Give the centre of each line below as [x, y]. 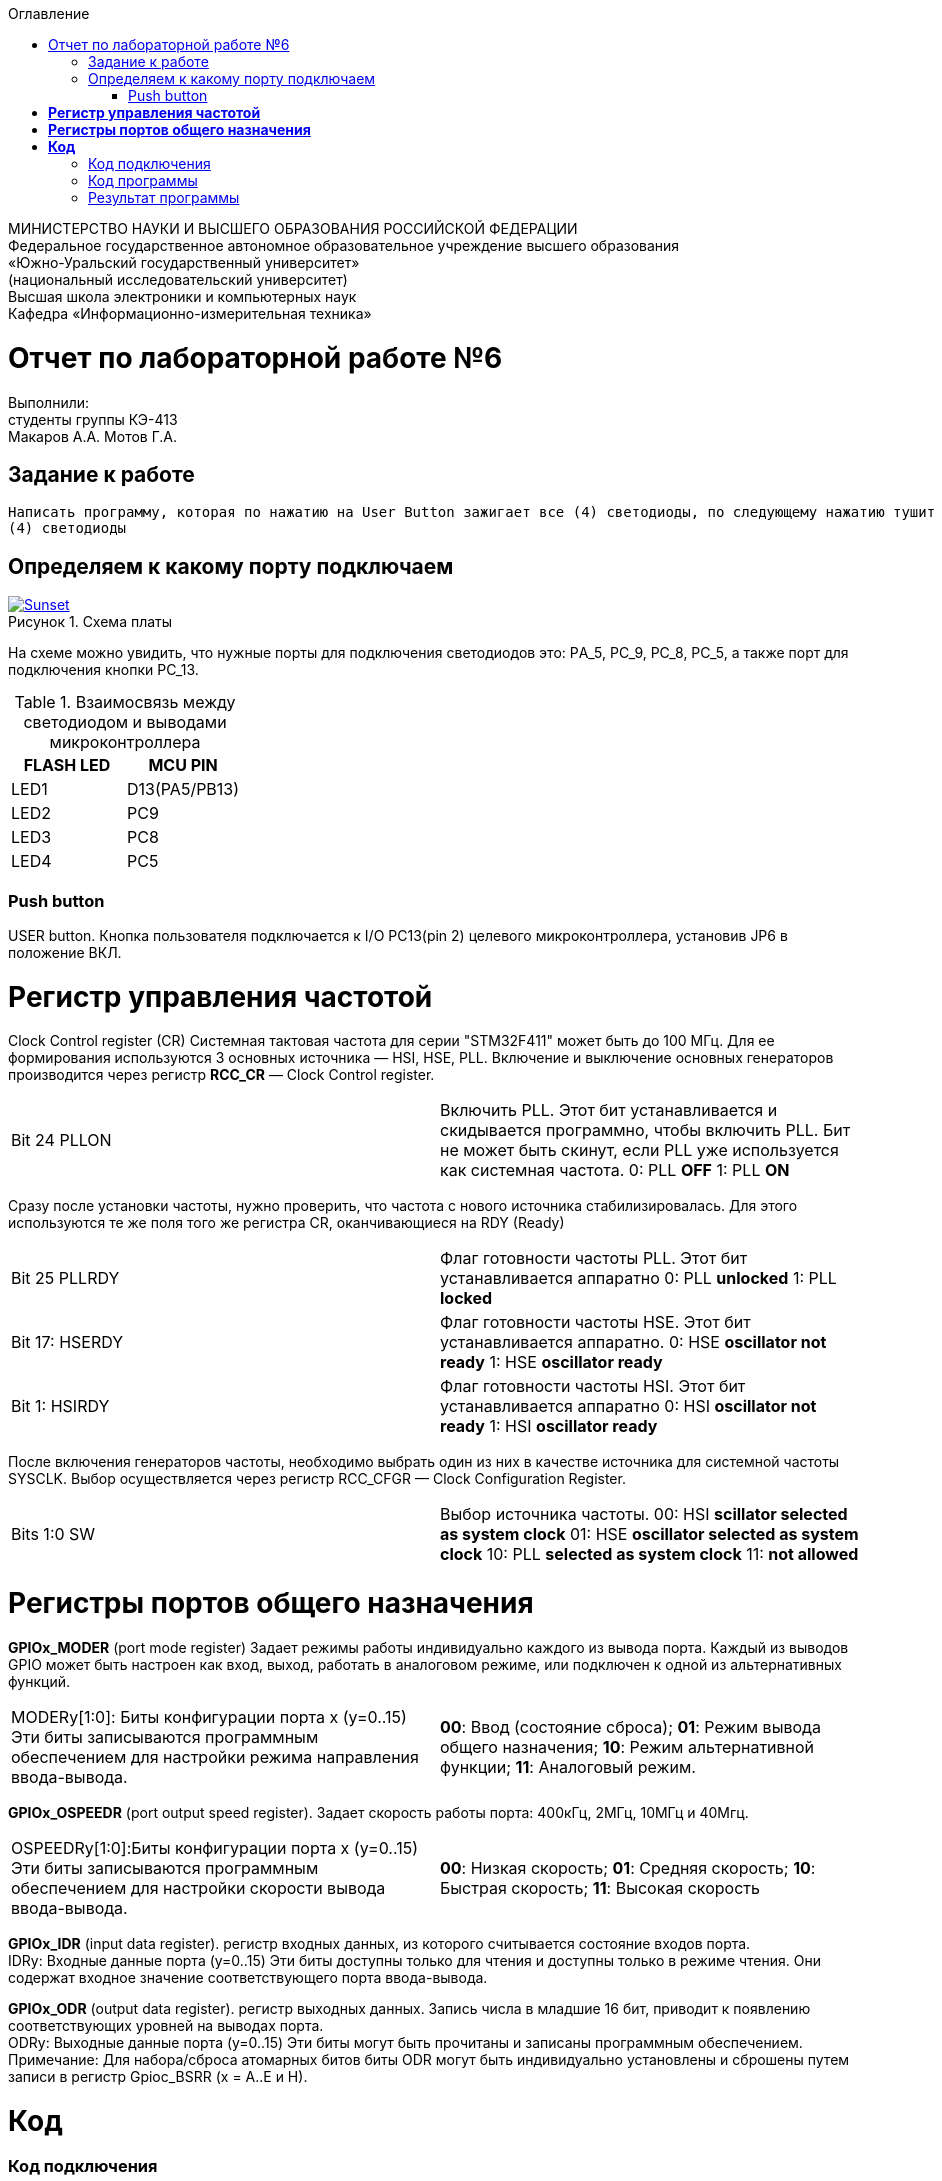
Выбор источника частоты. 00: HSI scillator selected [644, 1514]
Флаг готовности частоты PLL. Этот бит [594, 1258]
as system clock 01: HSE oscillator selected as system [649, 1534]
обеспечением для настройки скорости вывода [198, 1887]
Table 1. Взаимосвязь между [125, 702]
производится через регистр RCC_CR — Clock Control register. [221, 1075]
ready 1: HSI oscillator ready [549, 1426]
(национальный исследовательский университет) [178, 279]
